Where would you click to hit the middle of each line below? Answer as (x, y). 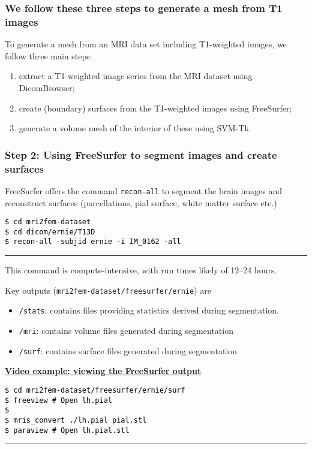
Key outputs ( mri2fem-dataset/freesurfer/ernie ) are (108, 290)
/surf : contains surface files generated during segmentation (128, 350)
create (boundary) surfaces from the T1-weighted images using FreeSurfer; (155, 108)
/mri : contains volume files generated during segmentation (126, 330)
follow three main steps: (49, 55)
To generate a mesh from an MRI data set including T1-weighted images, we (146, 44)
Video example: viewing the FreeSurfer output (103, 371)
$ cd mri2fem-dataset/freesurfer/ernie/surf (95, 390)
